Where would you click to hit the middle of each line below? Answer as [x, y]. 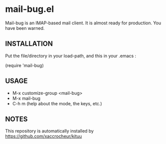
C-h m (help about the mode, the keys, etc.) [57, 103]
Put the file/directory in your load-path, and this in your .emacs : [71, 56]
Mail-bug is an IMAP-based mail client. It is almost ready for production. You [83, 23]
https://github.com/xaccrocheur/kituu [43, 136]
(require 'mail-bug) [24, 65]
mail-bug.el [30, 9]
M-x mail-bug [26, 98]
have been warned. [25, 28]
